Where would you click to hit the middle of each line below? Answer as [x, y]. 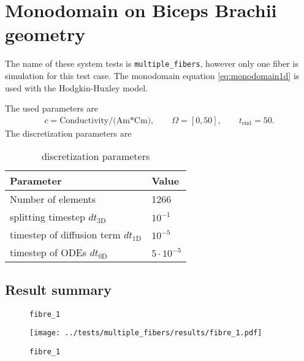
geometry [45, 34]
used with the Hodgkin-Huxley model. [77, 87]
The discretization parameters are [68, 133]
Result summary [58, 289]
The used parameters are [51, 108]
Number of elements [53, 199]
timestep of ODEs [48, 253]
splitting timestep [47, 217]
